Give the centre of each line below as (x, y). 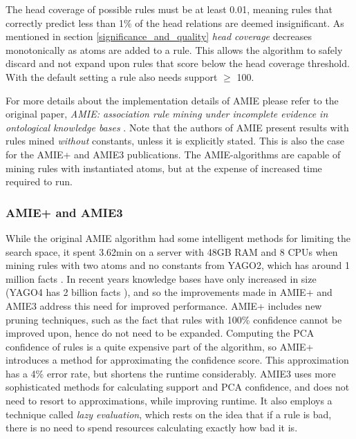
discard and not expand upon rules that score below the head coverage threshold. (178, 63)
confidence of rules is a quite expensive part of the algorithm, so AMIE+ (160, 346)
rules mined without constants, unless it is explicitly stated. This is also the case (175, 141)
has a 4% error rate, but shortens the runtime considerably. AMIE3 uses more (171, 373)
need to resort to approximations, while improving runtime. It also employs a (169, 401)
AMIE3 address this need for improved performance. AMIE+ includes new (164, 305)
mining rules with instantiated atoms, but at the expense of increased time (164, 168)
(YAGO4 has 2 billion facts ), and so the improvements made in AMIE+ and (169, 292)
